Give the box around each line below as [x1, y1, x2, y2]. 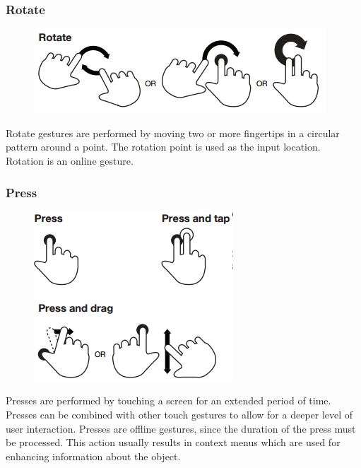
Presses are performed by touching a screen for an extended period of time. [6, 393, 331, 408]
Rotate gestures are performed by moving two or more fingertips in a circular [6, 125, 340, 140]
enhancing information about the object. [6, 448, 181, 463]
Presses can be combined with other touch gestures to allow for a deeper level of [6, 407, 353, 421]
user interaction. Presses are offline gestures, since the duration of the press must [6, 421, 356, 435]
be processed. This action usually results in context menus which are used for [6, 435, 341, 450]
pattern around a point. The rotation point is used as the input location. [6, 139, 321, 154]
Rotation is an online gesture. [6, 153, 134, 168]
